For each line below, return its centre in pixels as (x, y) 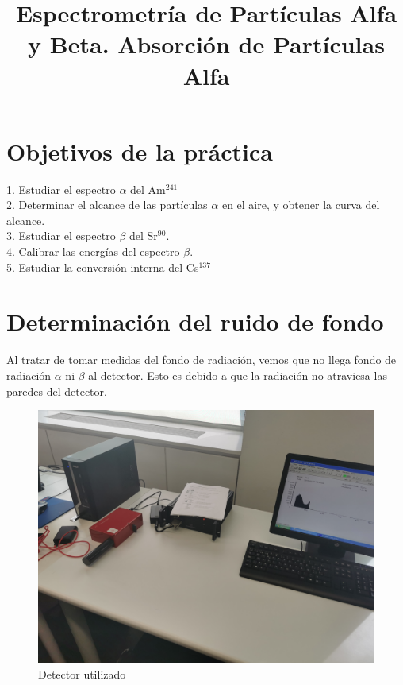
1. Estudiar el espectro (61, 189)
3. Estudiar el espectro (61, 236)
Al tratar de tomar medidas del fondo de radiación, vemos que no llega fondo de (201, 360)
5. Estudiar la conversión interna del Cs (103, 267)
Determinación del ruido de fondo (195, 321)
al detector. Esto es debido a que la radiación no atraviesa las (238, 375)
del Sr (143, 236)
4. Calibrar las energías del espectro (93, 252)
